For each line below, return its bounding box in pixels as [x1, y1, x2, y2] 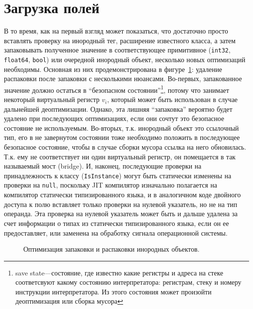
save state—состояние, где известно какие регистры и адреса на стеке [15, 267, 223, 277]
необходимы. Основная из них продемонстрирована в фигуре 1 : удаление [4, 64, 222, 74]
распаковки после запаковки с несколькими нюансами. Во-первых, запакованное [4, 73, 242, 84]
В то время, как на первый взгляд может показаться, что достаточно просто [4, 26, 228, 36]
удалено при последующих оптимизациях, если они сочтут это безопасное [4, 113, 224, 123]
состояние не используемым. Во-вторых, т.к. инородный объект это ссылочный [4, 122, 239, 133]
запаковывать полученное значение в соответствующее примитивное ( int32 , [4, 45, 231, 55]
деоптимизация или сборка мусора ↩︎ [15, 296, 124, 306]
